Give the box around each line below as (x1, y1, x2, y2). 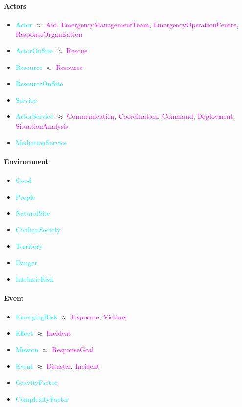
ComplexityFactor (15, 393, 69, 404)
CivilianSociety (15, 224, 61, 234)
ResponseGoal (52, 344, 94, 355)
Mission (15, 344, 39, 355)
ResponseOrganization (15, 29, 82, 39)
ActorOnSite (15, 45, 53, 55)
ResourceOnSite (15, 78, 63, 89)
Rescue (66, 45, 88, 55)
